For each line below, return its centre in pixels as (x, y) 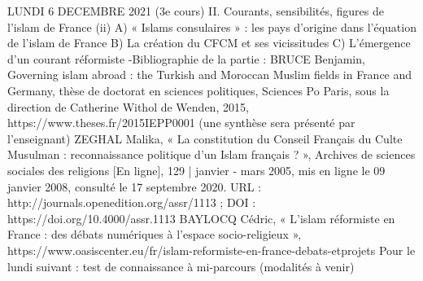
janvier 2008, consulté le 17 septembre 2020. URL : (135, 186)
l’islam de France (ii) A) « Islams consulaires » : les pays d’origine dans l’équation (212, 26)
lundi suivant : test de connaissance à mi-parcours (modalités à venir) (181, 266)
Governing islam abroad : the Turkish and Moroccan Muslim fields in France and (210, 75)
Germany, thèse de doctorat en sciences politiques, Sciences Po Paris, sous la (198, 90)
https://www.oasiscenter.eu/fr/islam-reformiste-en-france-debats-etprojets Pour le (211, 250)
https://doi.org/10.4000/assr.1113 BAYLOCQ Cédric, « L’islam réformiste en (201, 218)
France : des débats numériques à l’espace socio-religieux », (155, 234)
